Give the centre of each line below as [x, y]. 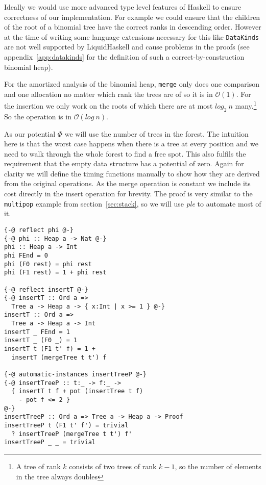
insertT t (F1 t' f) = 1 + [50, 349]
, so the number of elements [218, 466]
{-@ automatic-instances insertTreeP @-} [76, 375]
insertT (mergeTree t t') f [59, 357]
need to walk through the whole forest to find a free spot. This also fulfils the [125, 153]
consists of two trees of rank [113, 466]
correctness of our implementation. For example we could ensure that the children [132, 17]
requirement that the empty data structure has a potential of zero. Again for [124, 163]
